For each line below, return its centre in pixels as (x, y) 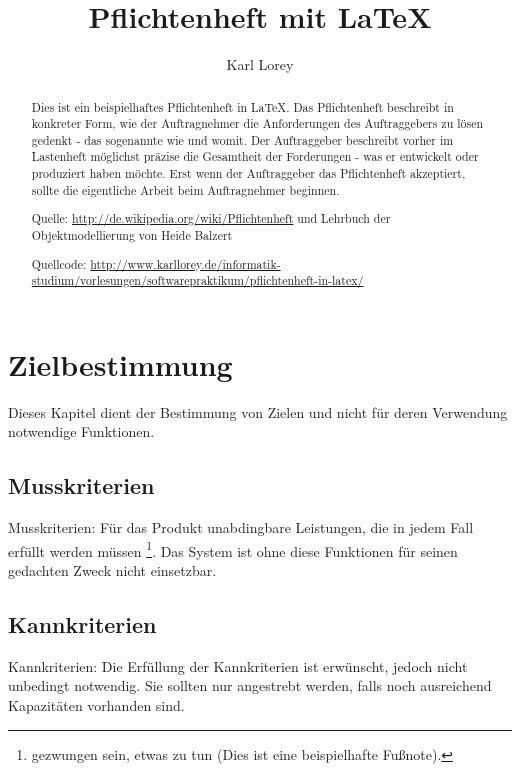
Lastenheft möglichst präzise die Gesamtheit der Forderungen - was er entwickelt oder (255, 156)
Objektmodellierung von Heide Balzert (132, 235)
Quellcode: (59, 263)
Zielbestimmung (120, 363)
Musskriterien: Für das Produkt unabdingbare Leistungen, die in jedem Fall (241, 527)
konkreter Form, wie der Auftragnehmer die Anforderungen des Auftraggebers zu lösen (257, 123)
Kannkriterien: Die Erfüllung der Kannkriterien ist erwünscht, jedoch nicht (238, 665)
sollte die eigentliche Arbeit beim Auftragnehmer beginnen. (185, 189)
